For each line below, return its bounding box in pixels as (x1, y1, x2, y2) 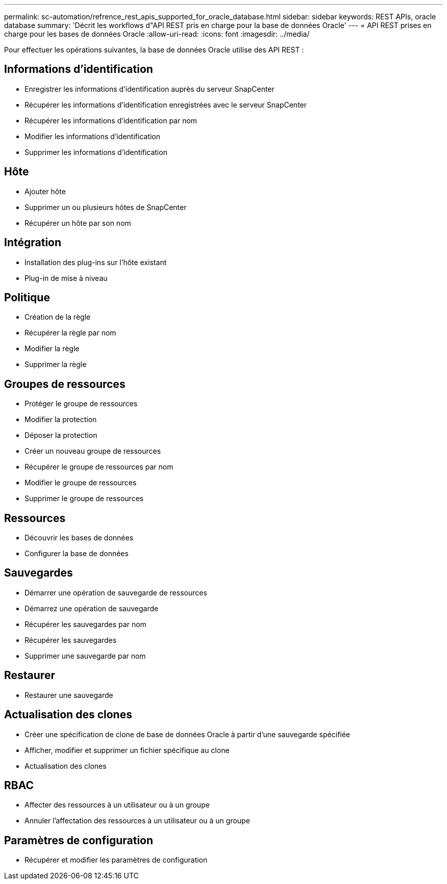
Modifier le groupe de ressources (24, 478, 137, 487)
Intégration (4, 236, 62, 249)
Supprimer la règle (24, 360, 87, 369)
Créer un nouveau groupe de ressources (24, 447, 161, 456)
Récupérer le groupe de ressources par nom (24, 462, 173, 472)
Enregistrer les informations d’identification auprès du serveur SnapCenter (24, 84, 275, 93)
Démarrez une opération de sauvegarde (24, 604, 159, 613)
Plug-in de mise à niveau (24, 273, 108, 282)
